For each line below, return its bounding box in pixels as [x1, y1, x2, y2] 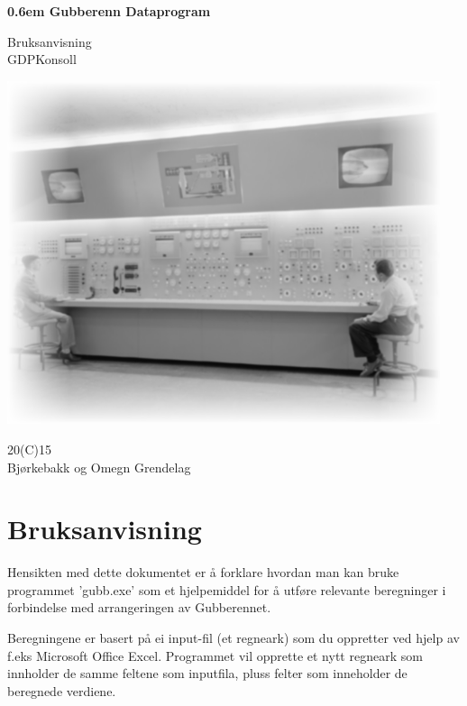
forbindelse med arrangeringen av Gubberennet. [7, 598, 271, 617]
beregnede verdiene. [7, 681, 116, 700]
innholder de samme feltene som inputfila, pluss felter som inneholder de [7, 664, 407, 683]
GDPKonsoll [7, 50, 77, 69]
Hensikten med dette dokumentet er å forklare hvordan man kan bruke [7, 563, 399, 582]
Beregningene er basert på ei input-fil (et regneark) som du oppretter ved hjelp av [7, 628, 460, 646]
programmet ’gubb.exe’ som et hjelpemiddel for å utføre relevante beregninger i [7, 580, 446, 599]
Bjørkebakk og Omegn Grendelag [7, 457, 191, 476]
